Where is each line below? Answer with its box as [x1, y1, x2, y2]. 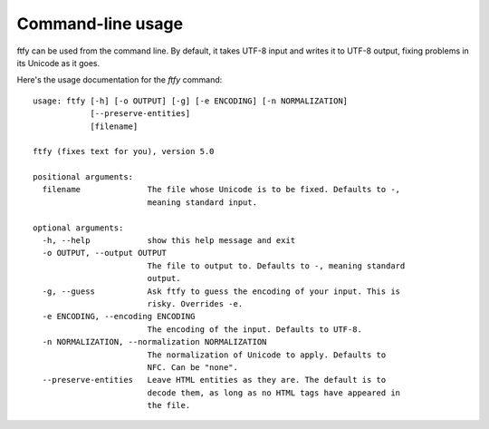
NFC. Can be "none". [147, 362, 239, 372]
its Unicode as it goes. [16, 57, 100, 68]
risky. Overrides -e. [147, 298, 244, 308]
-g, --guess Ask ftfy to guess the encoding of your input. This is [42, 286, 401, 297]
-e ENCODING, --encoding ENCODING [42, 311, 196, 322]
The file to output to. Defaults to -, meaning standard [147, 260, 406, 271]
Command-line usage [16, 14, 184, 34]
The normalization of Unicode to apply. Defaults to [147, 349, 387, 360]
